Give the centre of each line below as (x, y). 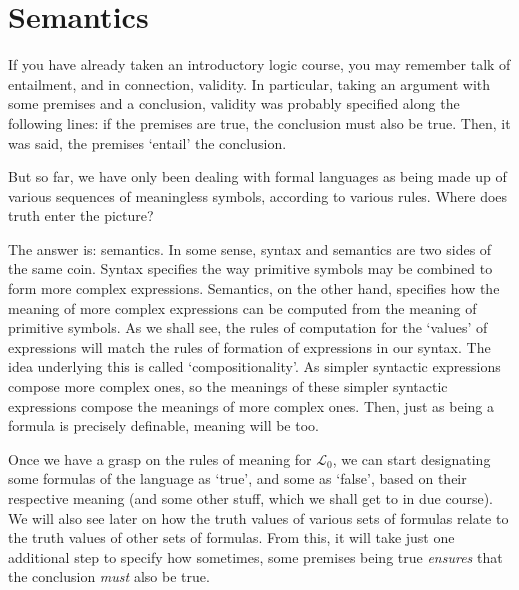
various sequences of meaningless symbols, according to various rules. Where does (258, 195)
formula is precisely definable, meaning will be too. (163, 425)
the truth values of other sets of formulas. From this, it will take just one (231, 537)
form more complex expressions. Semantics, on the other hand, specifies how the (254, 288)
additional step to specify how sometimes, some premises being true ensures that (255, 556)
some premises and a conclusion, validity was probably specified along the (234, 103)
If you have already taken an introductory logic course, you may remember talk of (259, 64)
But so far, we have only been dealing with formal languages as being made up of (257, 176)
